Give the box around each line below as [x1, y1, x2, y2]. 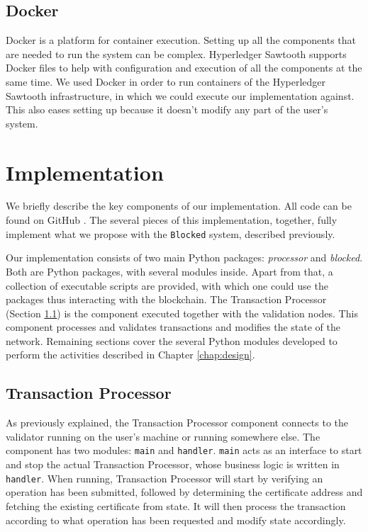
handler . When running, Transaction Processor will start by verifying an [6, 470, 323, 485]
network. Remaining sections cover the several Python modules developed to [6, 333, 338, 348]
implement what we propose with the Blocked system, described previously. [6, 226, 335, 241]
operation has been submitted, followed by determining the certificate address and [6, 485, 363, 499]
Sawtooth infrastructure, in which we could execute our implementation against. [6, 88, 355, 103]
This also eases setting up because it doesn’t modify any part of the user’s [6, 102, 328, 117]
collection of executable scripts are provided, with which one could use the [6, 278, 328, 293]
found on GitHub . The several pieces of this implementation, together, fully [6, 213, 338, 227]
